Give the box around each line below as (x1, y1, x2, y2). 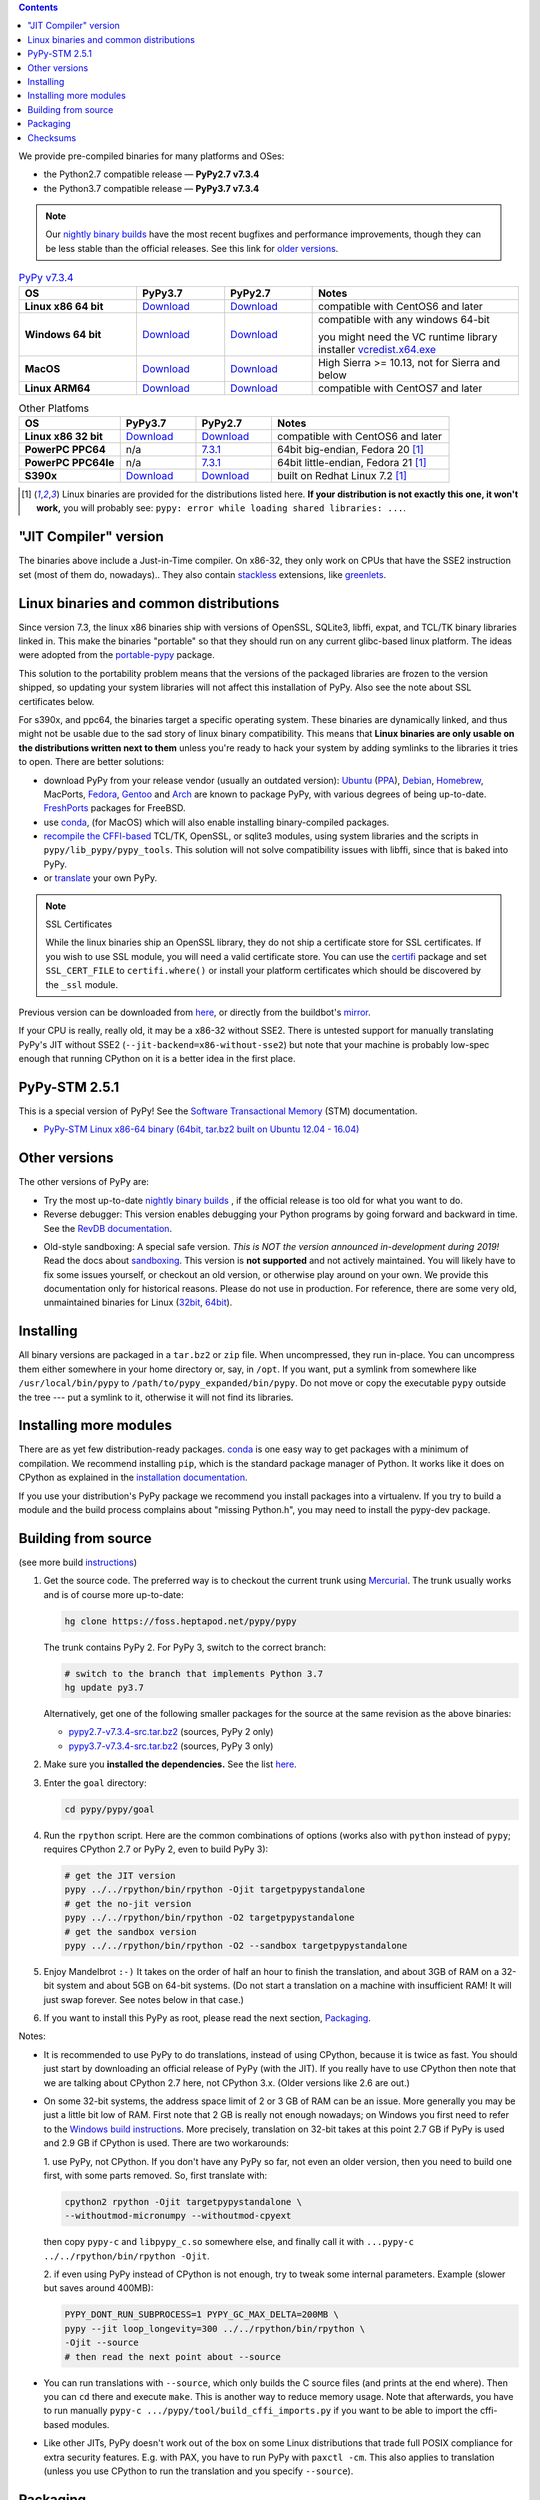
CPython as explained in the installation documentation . (18, 1471, 249, 1484)
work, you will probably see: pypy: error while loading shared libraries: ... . (36, 502, 407, 514)
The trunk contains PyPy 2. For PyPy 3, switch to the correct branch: (43, 1641, 327, 1653)
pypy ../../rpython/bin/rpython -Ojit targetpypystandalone (64, 1884, 366, 1895)
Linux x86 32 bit (24, 430, 104, 443)
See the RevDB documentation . (43, 1222, 173, 1234)
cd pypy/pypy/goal (64, 1803, 155, 1815)
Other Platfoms (18, 401, 90, 415)
